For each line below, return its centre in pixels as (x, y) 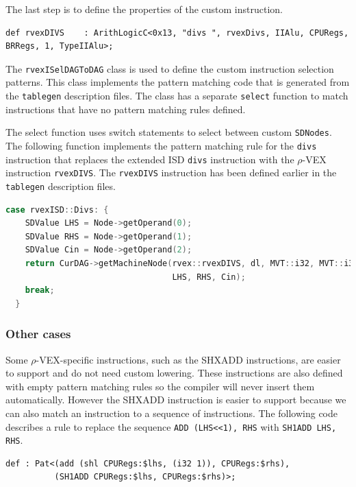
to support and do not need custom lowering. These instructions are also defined (174, 373)
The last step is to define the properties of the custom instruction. (144, 9)
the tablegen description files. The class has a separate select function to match (177, 96)
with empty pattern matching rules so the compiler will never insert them (160, 386)
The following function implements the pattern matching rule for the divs (161, 145)
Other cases (38, 334)
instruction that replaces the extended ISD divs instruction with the (150, 159)
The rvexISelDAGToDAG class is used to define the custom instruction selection (170, 68)
